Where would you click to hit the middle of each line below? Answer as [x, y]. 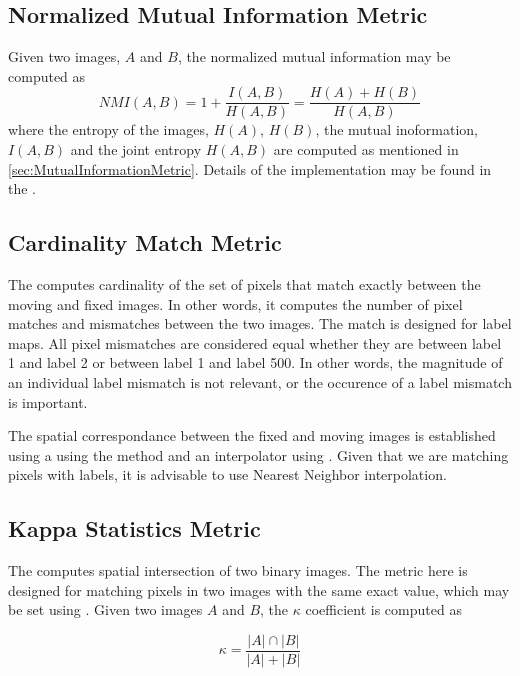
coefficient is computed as [383, 609]
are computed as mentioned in [366, 149]
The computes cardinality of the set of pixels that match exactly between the [244, 284]
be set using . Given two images [105, 609]
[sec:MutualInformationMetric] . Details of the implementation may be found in [250, 168]
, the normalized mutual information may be [314, 56]
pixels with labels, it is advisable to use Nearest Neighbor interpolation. [227, 474]
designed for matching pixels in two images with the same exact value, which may [259, 589]
